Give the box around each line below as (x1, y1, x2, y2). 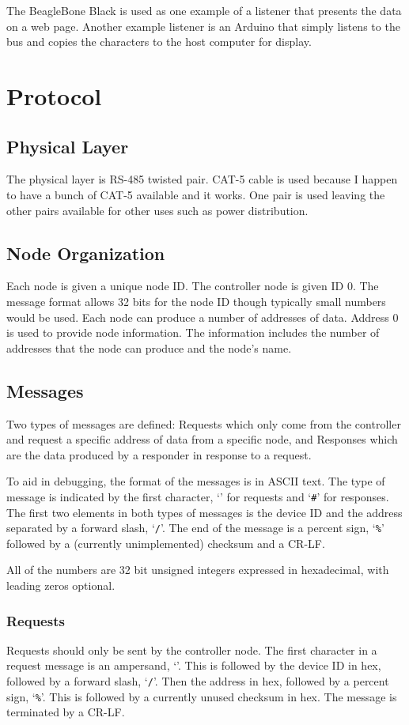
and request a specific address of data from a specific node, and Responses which (6, 431, 398, 447)
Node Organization (6, 240, 165, 265)
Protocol (6, 79, 102, 111)
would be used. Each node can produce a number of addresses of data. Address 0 (6, 308, 399, 325)
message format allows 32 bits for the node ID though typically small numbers (6, 293, 386, 309)
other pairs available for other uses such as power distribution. (6, 202, 309, 218)
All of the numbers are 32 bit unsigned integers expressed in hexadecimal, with (6, 561, 389, 578)
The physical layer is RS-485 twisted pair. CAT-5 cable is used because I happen (6, 171, 398, 187)
